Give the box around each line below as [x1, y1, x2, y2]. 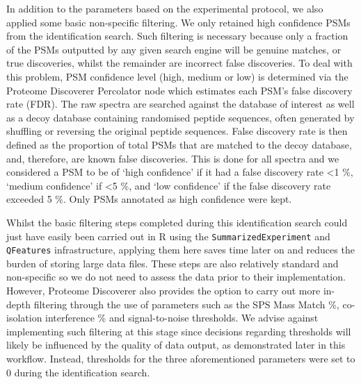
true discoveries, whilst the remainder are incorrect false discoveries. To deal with [6, 56, 353, 70]
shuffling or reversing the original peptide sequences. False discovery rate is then [6, 124, 348, 138]
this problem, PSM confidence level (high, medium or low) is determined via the [6, 69, 348, 83]
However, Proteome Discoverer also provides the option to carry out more [6, 283, 321, 297]
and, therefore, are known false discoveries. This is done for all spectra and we [6, 151, 339, 165]
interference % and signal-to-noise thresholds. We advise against [45, 310, 319, 325]
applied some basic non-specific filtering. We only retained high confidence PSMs [6, 15, 351, 29]
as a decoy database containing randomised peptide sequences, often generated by [6, 110, 355, 124]
